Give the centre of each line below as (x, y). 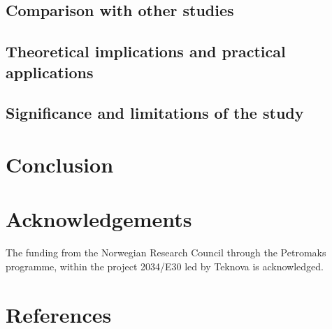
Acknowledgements (99, 219)
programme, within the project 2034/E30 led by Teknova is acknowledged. (165, 266)
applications (50, 72)
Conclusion (60, 164)
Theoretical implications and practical (146, 51)
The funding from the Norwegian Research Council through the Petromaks (166, 253)
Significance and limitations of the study (155, 113)
